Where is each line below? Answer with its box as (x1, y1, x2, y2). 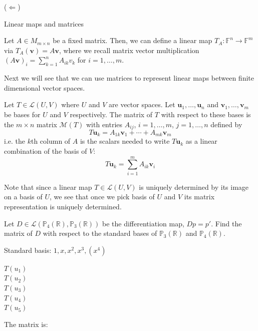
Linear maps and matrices (4, 18, 84, 29)
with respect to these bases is (161, 109, 251, 119)
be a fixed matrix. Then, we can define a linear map (53, 35, 212, 46)
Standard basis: (4, 244, 52, 255)
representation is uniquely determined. (4, 201, 122, 211)
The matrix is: (4, 318, 48, 329)
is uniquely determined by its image (139, 181, 249, 192)
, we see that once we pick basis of (50, 191, 155, 202)
